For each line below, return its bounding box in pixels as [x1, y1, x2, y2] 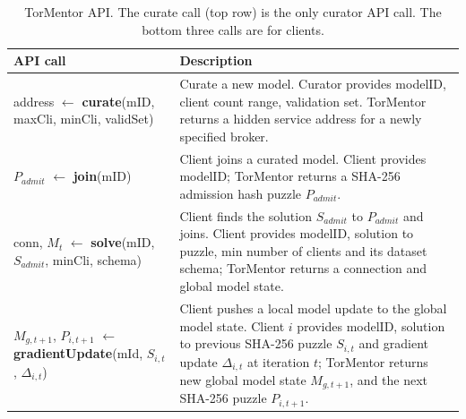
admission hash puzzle [179, 184, 301, 202]
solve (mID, [91, 233, 155, 252]
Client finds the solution [179, 206, 312, 225]
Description [179, 51, 253, 70]
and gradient [358, 334, 428, 353]
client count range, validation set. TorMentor [179, 91, 427, 110]
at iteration [246, 352, 310, 371]
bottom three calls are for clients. [142, 20, 324, 38]
